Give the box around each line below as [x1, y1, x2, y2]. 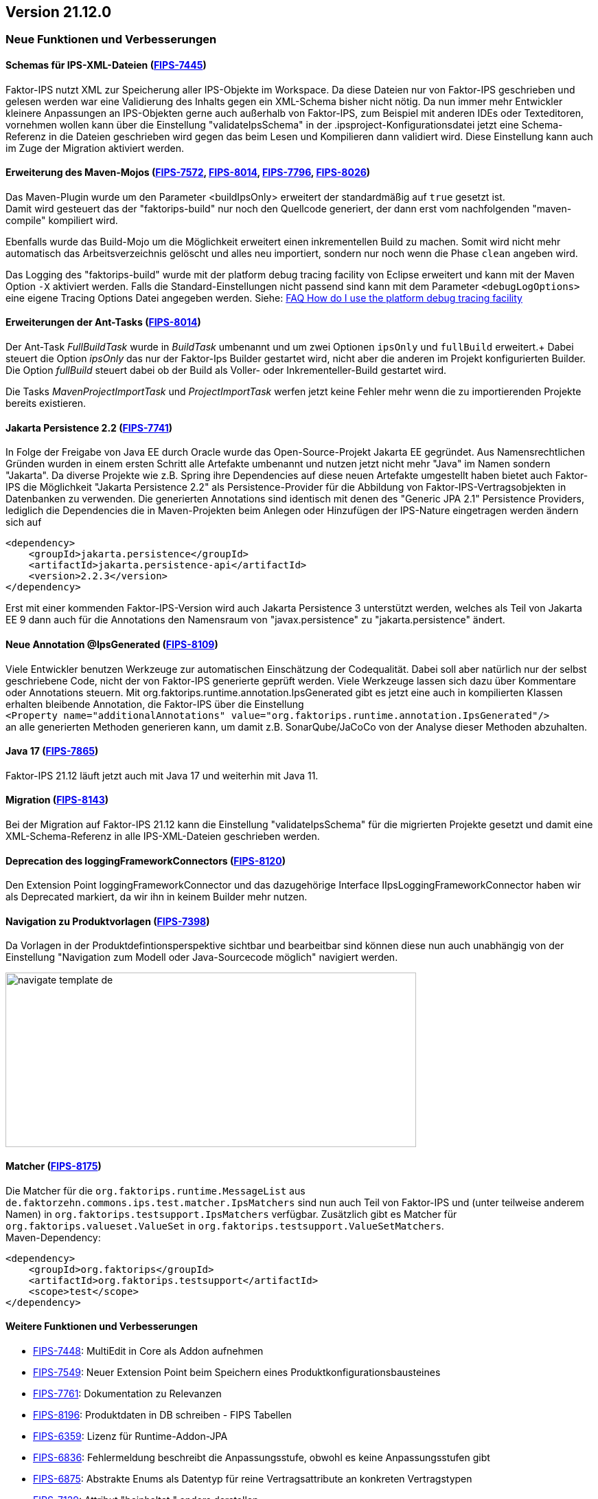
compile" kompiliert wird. [5, 214, 118, 226]
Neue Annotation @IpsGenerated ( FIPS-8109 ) [5, 638, 218, 650]
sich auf [5, 516, 42, 529]
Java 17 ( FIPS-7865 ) [5, 745, 99, 757]
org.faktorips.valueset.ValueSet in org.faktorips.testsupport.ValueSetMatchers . [5, 1219, 444, 1232]
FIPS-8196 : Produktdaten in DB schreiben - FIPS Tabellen [33, 1408, 292, 1421]
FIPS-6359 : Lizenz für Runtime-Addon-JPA [33, 1430, 228, 1442]
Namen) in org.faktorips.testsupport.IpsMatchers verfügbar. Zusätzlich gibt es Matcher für [5, 1208, 457, 1220]
